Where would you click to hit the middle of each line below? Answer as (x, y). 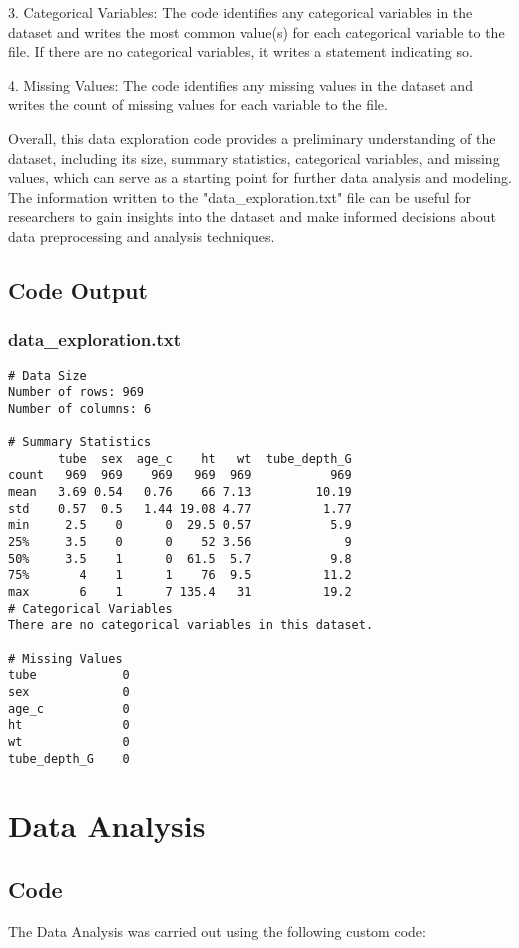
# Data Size (47, 375)
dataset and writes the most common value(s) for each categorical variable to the (256, 31)
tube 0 (69, 675)
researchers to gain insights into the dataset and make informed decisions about (252, 216)
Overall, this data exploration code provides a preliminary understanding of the (252, 137)
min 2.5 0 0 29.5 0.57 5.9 (180, 525)
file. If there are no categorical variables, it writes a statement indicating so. (240, 51)
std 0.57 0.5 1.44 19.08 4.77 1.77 (180, 508)
